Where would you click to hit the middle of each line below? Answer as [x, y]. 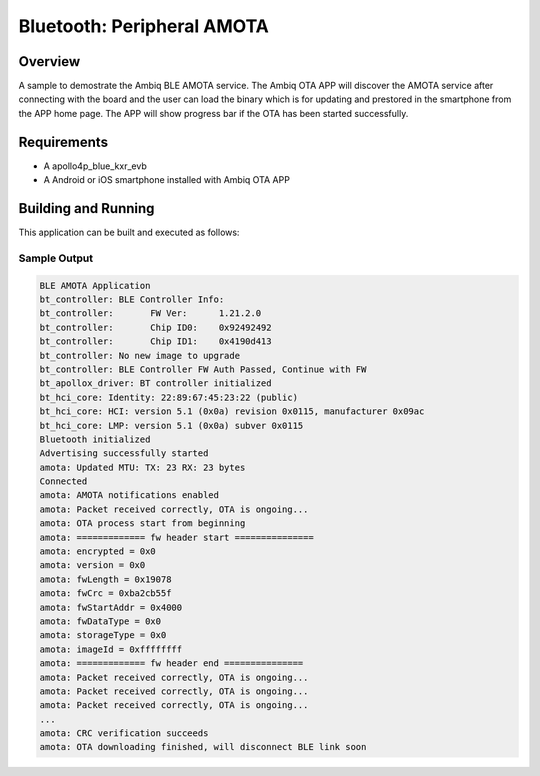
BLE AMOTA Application [95, 285]
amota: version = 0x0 [92, 565]
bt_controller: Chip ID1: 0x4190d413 [155, 341]
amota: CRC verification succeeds [124, 733]
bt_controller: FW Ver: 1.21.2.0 [150, 313]
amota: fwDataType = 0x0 [100, 621]
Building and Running [86, 208]
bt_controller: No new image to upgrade [139, 355]
